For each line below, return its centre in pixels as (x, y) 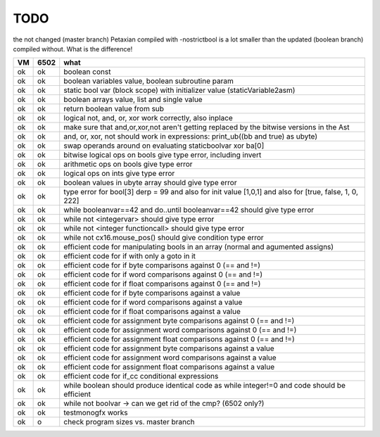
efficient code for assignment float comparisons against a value (169, 367)
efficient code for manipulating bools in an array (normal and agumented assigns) (199, 247)
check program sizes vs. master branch (129, 422)
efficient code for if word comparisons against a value (153, 303)
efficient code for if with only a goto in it (130, 256)
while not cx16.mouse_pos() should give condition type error (164, 238)
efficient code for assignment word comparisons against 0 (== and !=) (180, 330)
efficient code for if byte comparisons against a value (152, 293)
